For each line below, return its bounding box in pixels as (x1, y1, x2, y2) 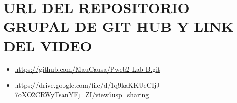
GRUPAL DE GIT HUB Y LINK (3, 16, 234, 36)
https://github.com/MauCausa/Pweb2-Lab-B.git (15, 63, 160, 74)
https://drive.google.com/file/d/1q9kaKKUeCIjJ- (15, 80, 162, 90)
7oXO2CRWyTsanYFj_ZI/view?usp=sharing (15, 89, 149, 99)
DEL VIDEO (3, 35, 92, 55)
